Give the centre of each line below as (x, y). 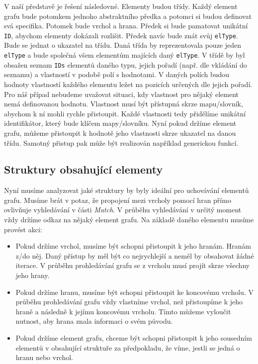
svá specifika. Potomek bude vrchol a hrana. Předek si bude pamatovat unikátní (126, 26)
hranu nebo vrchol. (44, 357)
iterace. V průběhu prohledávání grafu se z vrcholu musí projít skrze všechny (133, 265)
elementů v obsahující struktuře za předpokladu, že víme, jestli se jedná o (128, 347)
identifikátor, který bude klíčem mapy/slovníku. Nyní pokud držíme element (120, 123)
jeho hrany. (33, 275)
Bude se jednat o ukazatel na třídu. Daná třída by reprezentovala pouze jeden (123, 45)
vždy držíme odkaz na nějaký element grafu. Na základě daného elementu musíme (129, 220)
